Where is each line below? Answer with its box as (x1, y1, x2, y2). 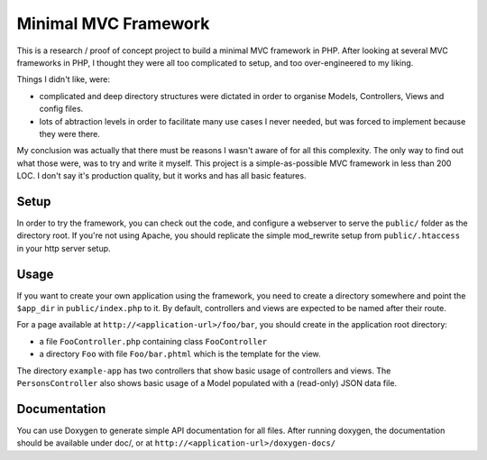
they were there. (39, 128, 101, 139)
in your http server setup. (16, 243, 112, 253)
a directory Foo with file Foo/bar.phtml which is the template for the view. (39, 348, 321, 360)
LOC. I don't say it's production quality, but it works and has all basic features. (16, 170, 307, 181)
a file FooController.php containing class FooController (39, 336, 268, 346)
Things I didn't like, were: (16, 74, 110, 85)
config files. (39, 104, 84, 115)
